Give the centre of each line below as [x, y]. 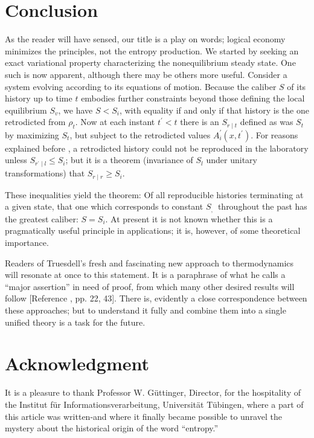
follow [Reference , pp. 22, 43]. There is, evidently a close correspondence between [156, 298]
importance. [27, 243]
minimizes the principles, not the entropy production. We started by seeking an [152, 50]
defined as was [267, 122]
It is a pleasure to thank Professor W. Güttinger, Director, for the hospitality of [153, 392]
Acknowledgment [77, 363]
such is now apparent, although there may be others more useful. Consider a [146, 74]
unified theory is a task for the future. [75, 322]
